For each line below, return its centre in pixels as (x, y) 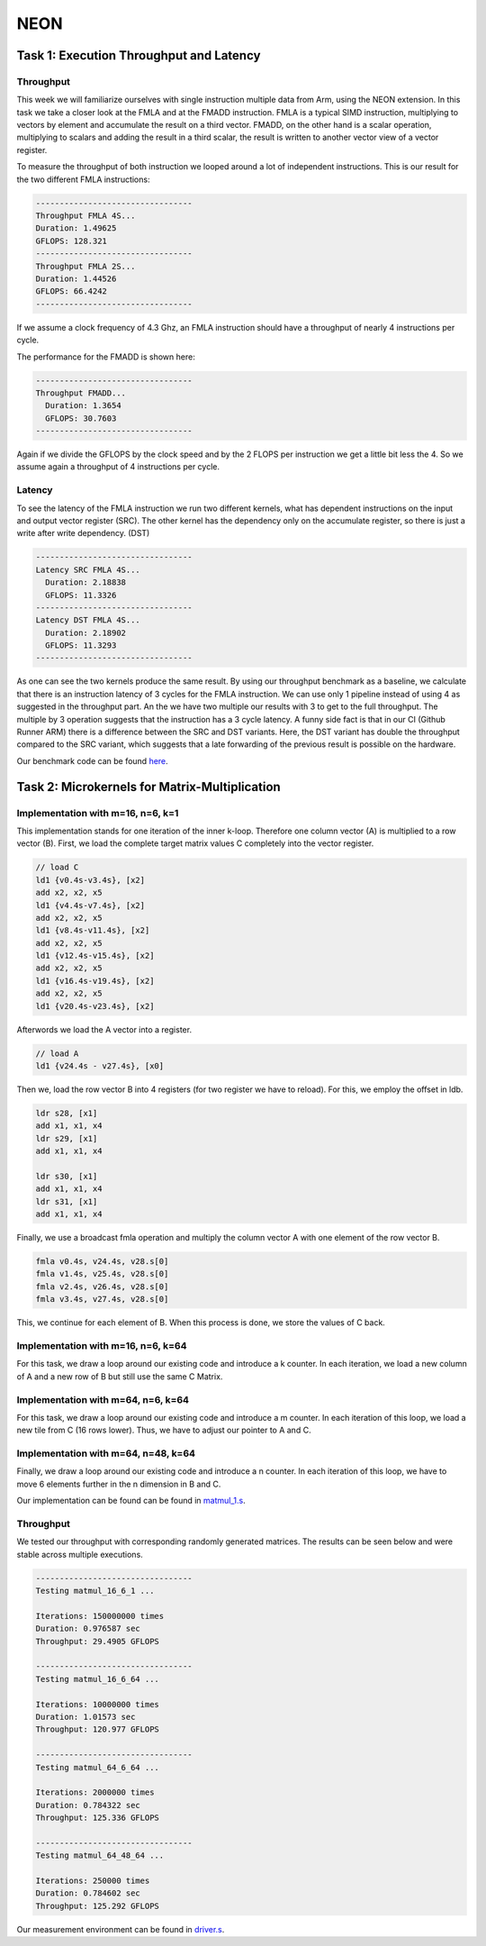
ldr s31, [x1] (67, 1201)
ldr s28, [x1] (67, 1113)
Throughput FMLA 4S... (85, 216)
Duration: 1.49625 (76, 228)
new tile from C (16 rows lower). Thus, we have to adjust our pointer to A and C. (164, 1430)
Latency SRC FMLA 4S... (88, 569)
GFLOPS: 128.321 (72, 241)
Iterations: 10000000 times (97, 1704)
